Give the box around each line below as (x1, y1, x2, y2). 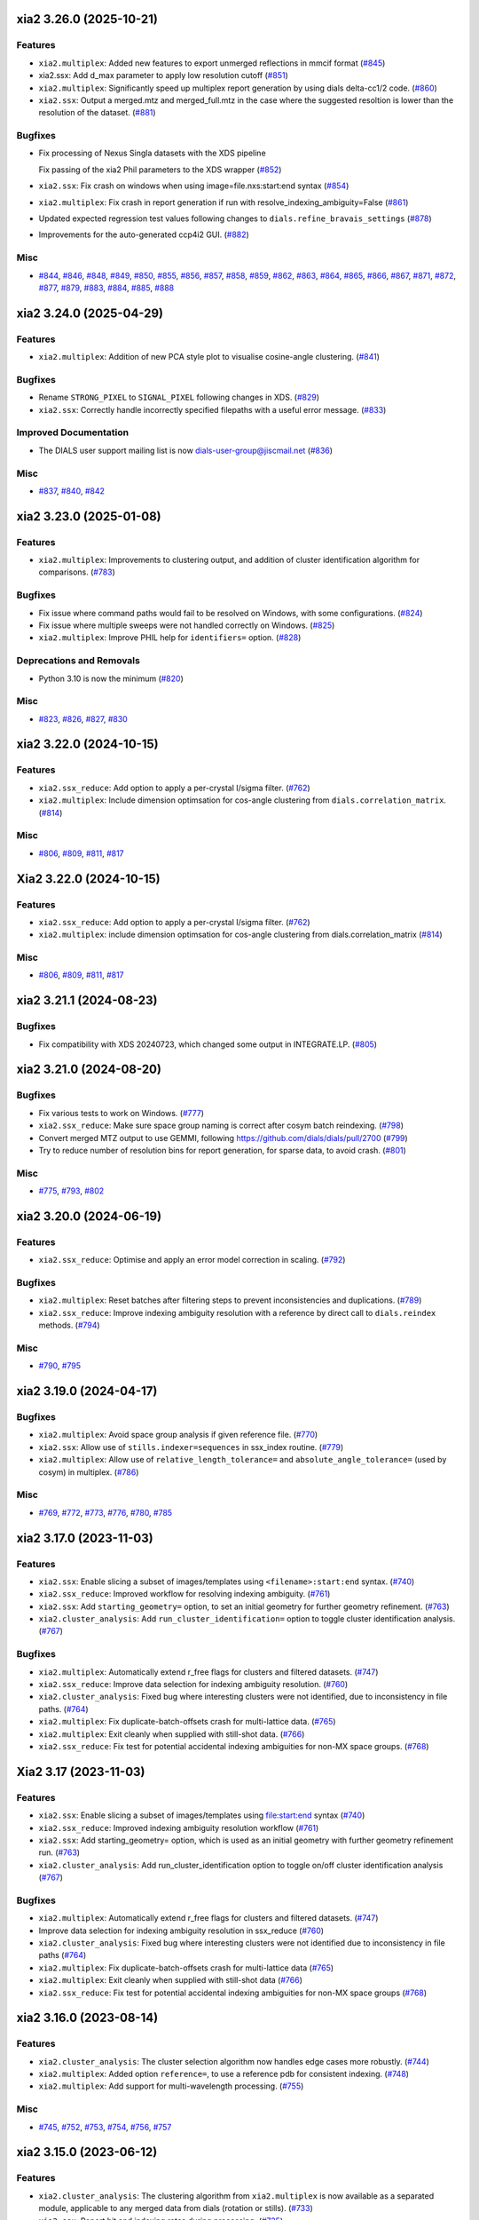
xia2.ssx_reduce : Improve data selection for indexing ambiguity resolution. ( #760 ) (38, 1679, 349, 1689)
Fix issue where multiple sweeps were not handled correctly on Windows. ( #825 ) (38, 620, 335, 630)
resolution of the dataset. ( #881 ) (38, 107, 156, 118)
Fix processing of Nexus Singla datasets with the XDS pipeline (38, 147, 266, 159)
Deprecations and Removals (16, 654, 141, 667)
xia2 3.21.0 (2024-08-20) (16, 1062, 161, 1077)
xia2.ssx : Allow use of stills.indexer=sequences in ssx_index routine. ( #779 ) (38, 1441, 344, 1452)
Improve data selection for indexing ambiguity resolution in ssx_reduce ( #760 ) (38, 1925, 324, 1936)
